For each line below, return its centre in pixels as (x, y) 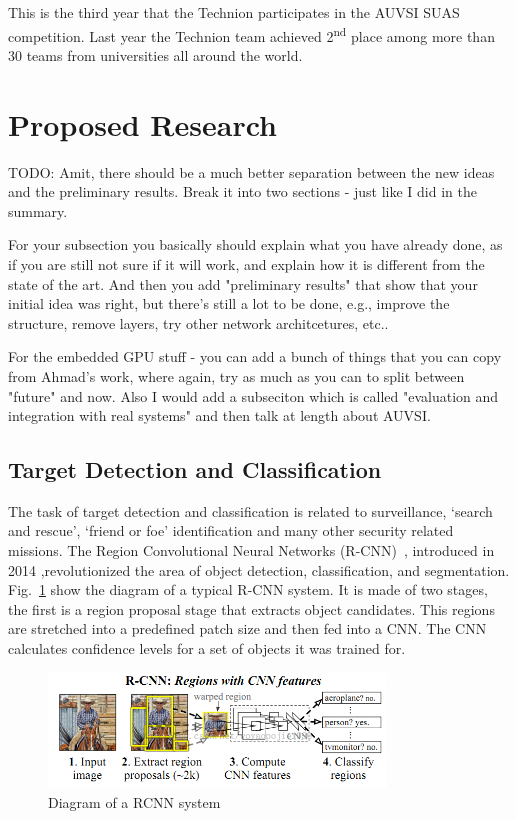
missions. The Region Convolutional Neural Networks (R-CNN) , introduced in (251, 550)
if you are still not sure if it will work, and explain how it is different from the (246, 263)
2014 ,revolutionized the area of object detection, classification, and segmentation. (259, 569)
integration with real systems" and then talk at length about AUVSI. (219, 415)
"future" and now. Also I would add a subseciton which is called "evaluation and (253, 395)
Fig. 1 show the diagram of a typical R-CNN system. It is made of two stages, (248, 589)
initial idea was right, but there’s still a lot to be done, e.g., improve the (229, 303)
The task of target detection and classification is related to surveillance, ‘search (250, 510)
